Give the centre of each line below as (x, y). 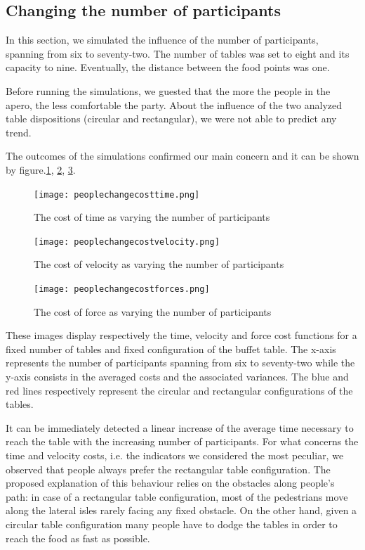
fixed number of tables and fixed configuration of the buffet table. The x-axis (171, 348)
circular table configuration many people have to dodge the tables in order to (172, 524)
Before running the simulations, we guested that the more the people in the (168, 90)
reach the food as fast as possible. (78, 538)
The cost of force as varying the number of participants (153, 311)
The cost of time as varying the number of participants (152, 217)
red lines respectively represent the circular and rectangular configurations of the (179, 390)
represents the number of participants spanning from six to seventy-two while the (180, 363)
